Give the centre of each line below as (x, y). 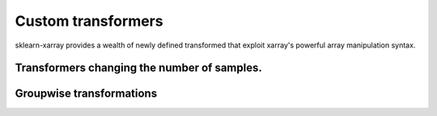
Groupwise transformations (86, 94)
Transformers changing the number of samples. (138, 68)
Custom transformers (89, 21)
